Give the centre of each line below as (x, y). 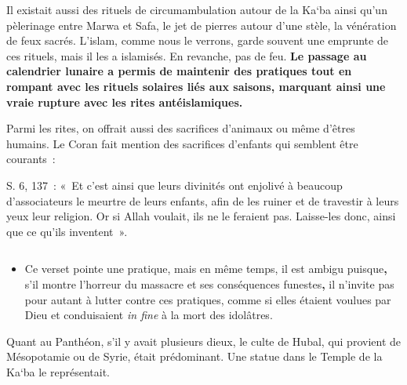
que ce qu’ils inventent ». (67, 231)
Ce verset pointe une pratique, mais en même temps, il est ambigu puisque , (206, 269)
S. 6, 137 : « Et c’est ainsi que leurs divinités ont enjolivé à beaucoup (174, 185)
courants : (31, 159)
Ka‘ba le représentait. (58, 371)
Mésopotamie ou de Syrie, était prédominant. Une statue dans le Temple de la (194, 356)
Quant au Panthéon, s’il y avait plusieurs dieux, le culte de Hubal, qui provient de (203, 341)
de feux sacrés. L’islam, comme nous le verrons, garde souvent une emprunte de (197, 40)
